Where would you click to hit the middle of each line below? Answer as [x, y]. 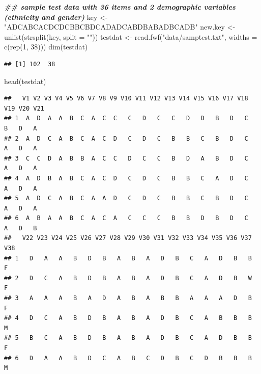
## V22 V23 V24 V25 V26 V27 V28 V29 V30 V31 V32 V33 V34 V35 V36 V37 [128, 238]
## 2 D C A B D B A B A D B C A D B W [128, 278]
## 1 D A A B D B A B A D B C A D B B [128, 258]
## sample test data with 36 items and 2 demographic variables [120, 7]
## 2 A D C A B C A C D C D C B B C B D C [126, 138]
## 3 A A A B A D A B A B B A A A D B [128, 298]
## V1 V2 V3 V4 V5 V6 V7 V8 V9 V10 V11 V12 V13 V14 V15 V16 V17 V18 [126, 99]
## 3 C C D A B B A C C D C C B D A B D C [126, 158]
